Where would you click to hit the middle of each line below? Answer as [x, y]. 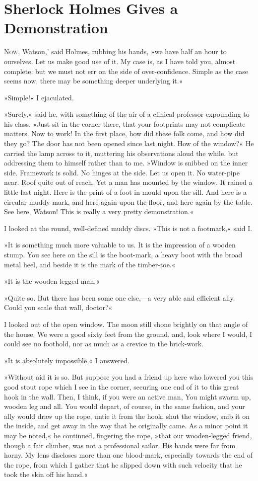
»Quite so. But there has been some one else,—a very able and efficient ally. [120, 297]
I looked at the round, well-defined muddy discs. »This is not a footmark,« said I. [128, 228]
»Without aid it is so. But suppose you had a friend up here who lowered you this [129, 377]
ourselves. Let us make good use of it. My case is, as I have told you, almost [120, 61]
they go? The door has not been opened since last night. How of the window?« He [129, 143]
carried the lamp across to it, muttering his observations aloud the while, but [121, 153]
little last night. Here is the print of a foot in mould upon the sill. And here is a [125, 192]
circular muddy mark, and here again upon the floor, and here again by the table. [128, 201]
